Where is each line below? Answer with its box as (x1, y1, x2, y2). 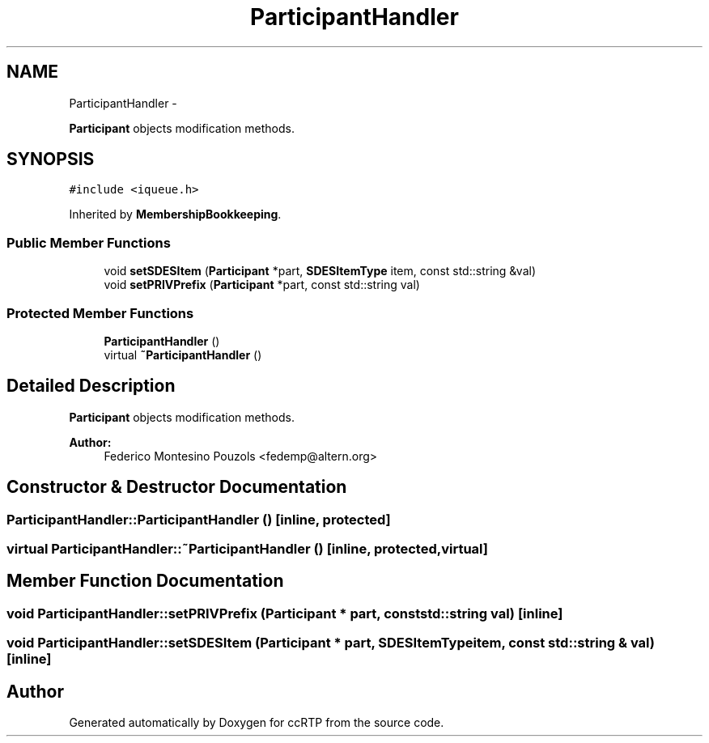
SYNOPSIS (6, 149, 95, 170)
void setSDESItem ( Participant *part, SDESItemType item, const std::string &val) (104, 264, 537, 278)
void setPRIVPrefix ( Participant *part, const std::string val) (104, 278, 420, 292)
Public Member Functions (6, 234, 171, 251)
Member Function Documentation (6, 571, 284, 592)
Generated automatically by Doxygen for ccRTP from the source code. (69, 715, 444, 730)
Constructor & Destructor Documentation (6, 477, 347, 498)
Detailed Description (6, 376, 176, 397)
